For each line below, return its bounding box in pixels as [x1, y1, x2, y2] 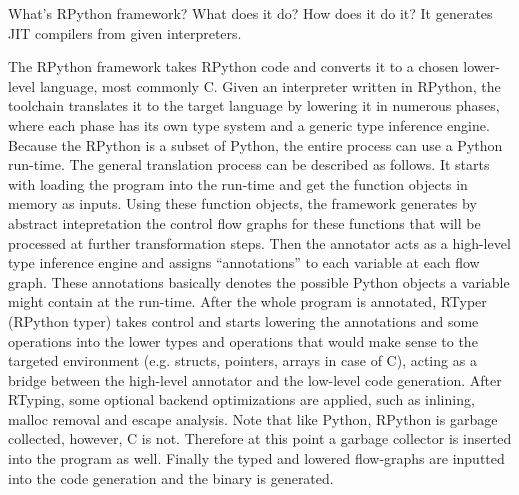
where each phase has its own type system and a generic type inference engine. [8, 114, 490, 135]
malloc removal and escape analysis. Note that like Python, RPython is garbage [8, 408, 498, 429]
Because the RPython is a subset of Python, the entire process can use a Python [8, 134, 503, 155]
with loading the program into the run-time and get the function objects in [8, 173, 468, 194]
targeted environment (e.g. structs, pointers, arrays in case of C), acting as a [8, 350, 477, 371]
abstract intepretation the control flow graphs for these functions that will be [8, 212, 481, 233]
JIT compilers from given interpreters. [8, 22, 242, 43]
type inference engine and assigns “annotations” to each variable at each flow [8, 252, 480, 273]
